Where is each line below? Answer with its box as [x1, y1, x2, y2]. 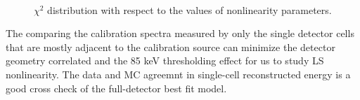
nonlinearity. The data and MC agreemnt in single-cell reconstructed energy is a [6, 66, 351, 81]
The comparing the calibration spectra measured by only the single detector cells [6, 26, 354, 41]
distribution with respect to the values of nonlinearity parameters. [47, 2, 332, 17]
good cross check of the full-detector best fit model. [6, 80, 227, 95]
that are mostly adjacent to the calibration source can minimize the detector [6, 39, 335, 54]
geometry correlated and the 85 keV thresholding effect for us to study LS [6, 53, 324, 68]
